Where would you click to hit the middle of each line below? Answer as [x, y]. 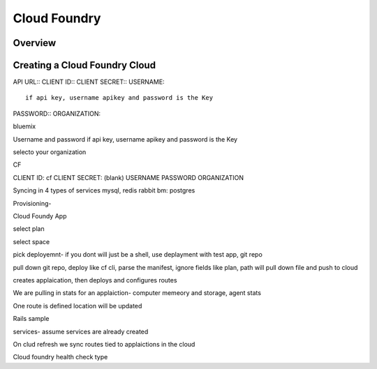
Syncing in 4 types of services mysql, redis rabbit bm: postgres [104, 190]
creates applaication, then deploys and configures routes [95, 280]
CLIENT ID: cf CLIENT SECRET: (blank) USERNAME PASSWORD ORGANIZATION [128, 177]
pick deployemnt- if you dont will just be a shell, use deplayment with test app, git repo [138, 255]
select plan [29, 229]
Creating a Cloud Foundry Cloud [84, 65]
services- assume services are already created [81, 331]
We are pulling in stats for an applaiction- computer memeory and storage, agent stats [137, 293]
